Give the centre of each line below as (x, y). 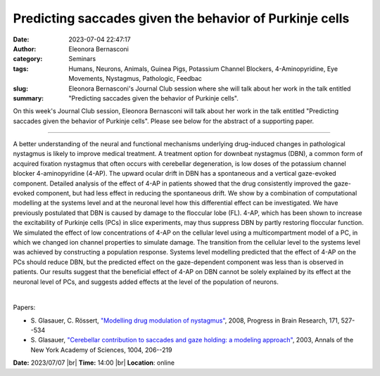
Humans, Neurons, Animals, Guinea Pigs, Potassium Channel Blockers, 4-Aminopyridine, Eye (203, 69)
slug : (20, 89)
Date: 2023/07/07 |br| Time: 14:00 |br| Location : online (94, 363)
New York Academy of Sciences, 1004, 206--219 (101, 350)
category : (28, 59)
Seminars (82, 59)
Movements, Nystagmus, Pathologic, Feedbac (135, 79)
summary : (28, 98)
